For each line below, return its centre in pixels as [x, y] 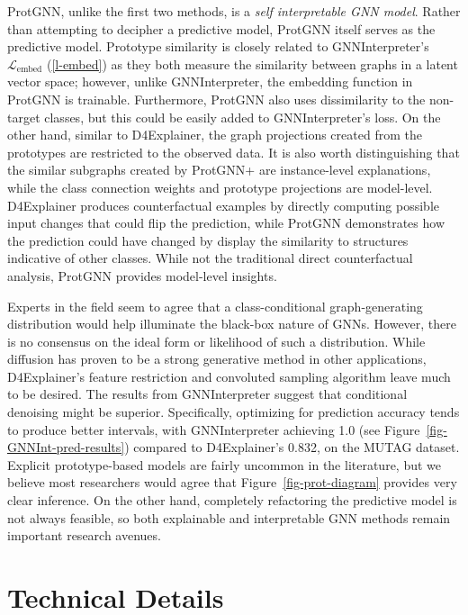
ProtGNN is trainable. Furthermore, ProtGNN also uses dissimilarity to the [216, 99]
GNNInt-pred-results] [66, 447]
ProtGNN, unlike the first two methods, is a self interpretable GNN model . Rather [234, 11]
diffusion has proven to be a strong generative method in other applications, [217, 359]
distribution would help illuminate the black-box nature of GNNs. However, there [232, 324]
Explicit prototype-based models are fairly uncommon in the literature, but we [225, 464]
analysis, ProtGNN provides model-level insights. [142, 275]
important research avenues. [84, 535]
